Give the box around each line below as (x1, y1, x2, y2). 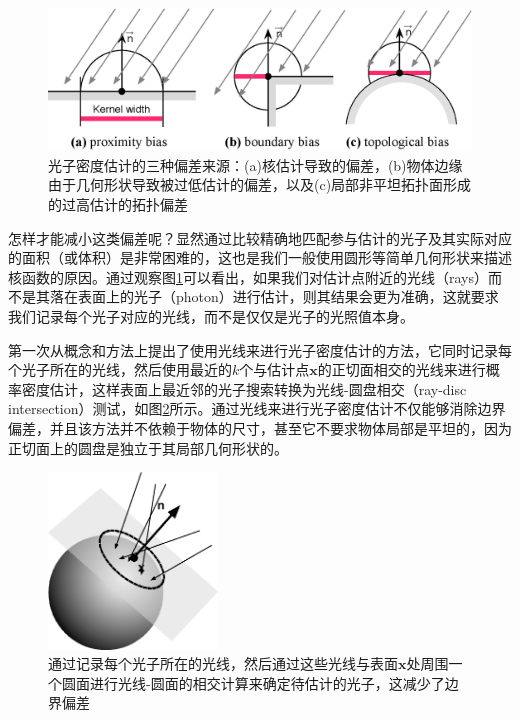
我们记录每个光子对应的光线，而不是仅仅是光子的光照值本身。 (8, 306, 414, 327)
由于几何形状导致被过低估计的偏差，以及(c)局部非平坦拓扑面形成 (48, 174, 472, 195)
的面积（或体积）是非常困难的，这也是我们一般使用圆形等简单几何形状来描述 (8, 247, 512, 268)
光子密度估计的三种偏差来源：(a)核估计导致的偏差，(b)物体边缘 (48, 154, 463, 175)
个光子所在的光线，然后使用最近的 (8, 359, 232, 380)
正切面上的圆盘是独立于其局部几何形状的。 (8, 437, 288, 458)
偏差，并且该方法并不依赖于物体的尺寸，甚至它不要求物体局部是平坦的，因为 (8, 417, 512, 438)
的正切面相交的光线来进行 (317, 359, 486, 380)
